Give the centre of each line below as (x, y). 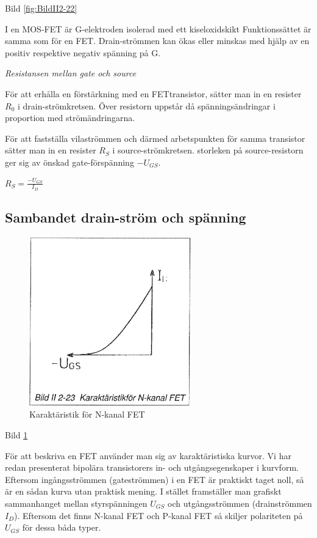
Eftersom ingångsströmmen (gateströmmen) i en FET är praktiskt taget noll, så (155, 479)
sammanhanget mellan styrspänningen (76, 503)
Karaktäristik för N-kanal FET (87, 414)
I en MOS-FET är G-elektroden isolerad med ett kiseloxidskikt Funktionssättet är (158, 28)
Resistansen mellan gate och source (71, 73)
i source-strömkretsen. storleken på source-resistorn (208, 150)
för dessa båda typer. (62, 527)
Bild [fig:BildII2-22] (41, 8)
